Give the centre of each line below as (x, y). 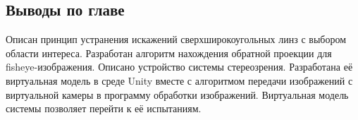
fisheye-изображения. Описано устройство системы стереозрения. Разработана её (179, 67)
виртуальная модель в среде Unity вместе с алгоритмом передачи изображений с (179, 80)
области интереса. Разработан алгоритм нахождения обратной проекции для (169, 53)
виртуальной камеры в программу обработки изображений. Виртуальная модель (177, 94)
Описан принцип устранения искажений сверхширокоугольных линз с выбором (176, 39)
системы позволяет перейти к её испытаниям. (104, 108)
